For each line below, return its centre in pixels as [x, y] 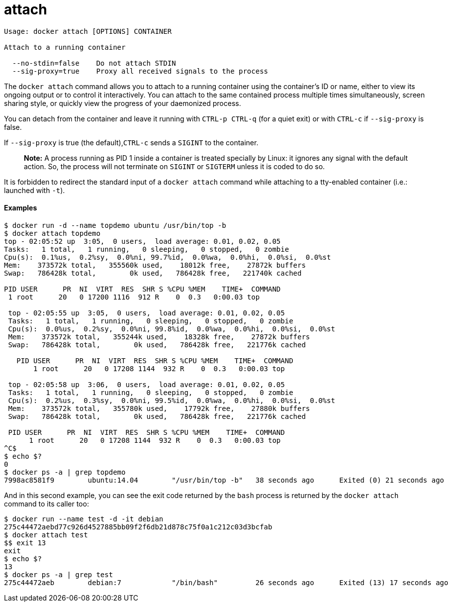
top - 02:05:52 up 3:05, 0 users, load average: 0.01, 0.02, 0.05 [142, 241]
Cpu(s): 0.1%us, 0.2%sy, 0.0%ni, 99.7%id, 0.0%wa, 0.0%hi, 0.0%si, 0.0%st [168, 257]
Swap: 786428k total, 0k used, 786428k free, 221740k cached [153, 273]
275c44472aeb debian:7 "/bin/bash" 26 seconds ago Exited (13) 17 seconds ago [226, 582]
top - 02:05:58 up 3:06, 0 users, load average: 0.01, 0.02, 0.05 [146, 384]
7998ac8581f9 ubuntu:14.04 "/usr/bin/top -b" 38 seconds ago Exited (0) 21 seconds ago [224, 480]
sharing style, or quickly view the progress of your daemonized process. [123, 103]
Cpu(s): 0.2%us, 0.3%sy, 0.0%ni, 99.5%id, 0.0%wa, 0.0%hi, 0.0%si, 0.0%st [172, 400]
